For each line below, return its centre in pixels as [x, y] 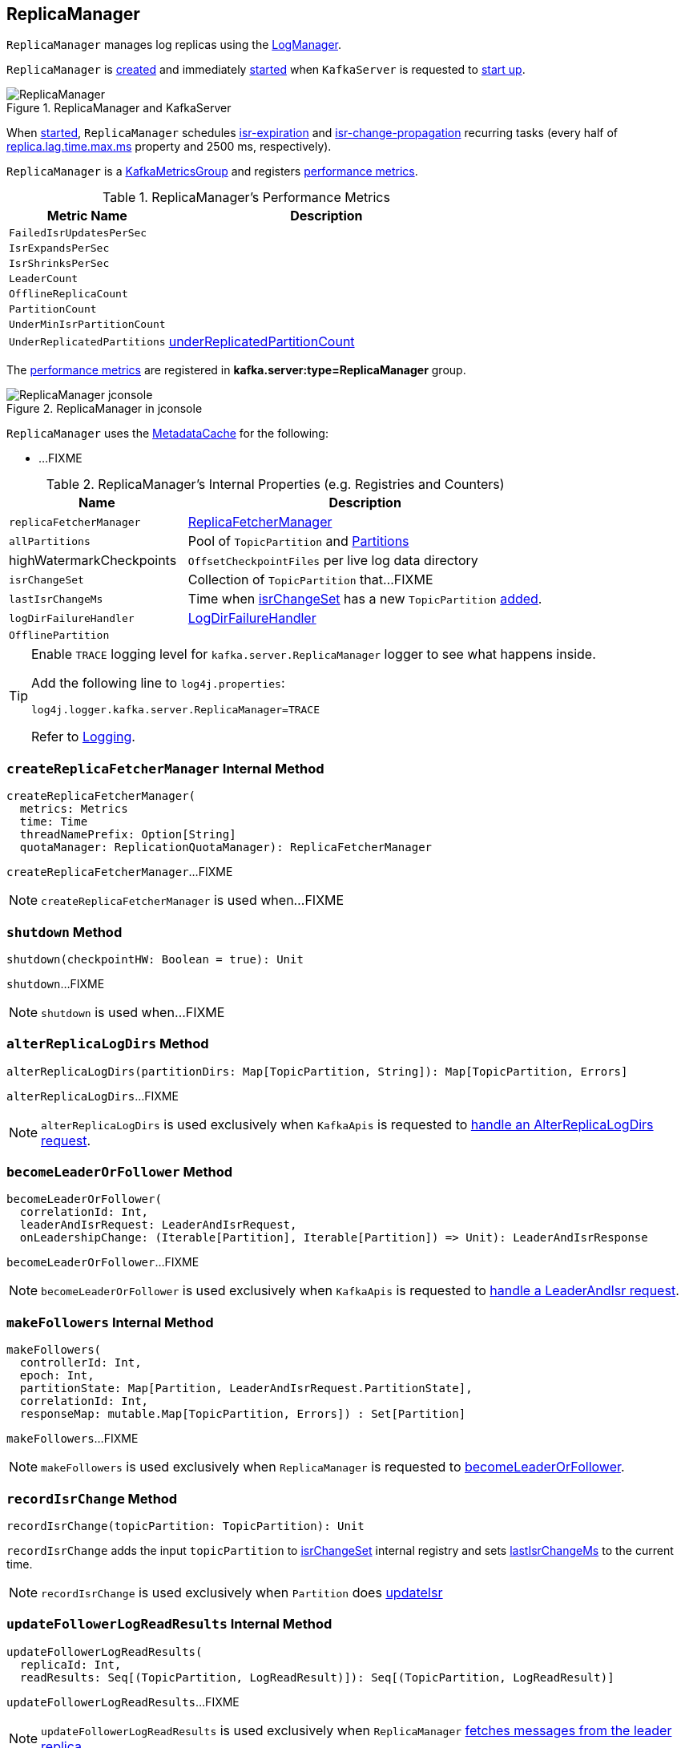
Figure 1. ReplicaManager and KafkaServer [119, 108]
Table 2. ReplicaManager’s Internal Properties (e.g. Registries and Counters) [275, 484]
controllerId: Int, [81, 1363]
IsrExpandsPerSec [59, 248]
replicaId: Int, [71, 1664]
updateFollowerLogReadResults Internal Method [169, 1624]
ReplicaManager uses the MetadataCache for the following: [167, 434]
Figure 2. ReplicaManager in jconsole [105, 409]
